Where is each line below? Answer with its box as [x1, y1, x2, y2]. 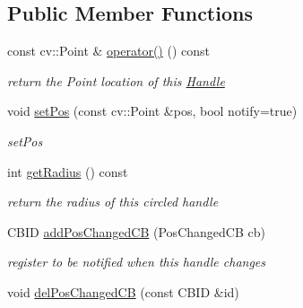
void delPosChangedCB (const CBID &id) [7, 282, 239, 301]
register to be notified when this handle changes [7, 252, 266, 271]
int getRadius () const [7, 162, 128, 180]
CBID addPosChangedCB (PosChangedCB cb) [7, 222, 265, 241]
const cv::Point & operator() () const [7, 41, 211, 60]
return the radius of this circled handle [7, 192, 219, 211]
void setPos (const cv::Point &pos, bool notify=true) [7, 101, 298, 120]
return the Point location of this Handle [7, 71, 225, 90]
